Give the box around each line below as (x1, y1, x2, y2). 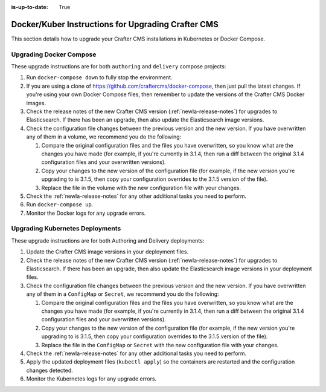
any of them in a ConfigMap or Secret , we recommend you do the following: (26, 290, 220, 298)
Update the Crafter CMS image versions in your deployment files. (26, 248, 189, 255)
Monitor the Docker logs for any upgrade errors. (26, 209, 146, 217)
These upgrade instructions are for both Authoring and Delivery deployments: (11, 237, 205, 244)
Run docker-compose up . (26, 201, 94, 208)
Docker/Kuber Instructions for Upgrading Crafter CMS (11, 19, 219, 30)
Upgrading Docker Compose (11, 50, 97, 59)
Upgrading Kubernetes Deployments (11, 224, 121, 233)
